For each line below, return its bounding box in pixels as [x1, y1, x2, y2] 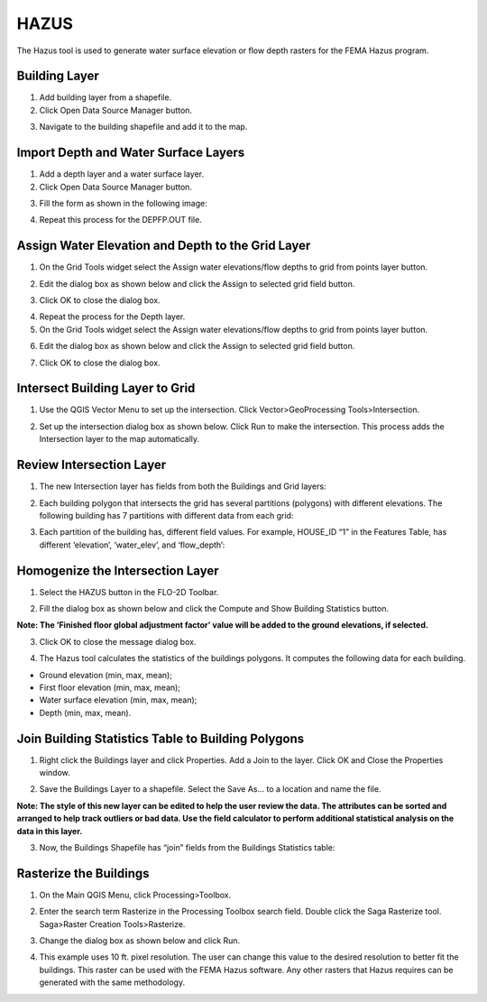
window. [39, 768, 71, 778]
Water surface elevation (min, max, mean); [39, 694, 198, 705]
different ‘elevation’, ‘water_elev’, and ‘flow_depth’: [39, 539, 225, 550]
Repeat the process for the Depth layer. [39, 311, 186, 322]
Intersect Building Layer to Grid [16, 381, 196, 396]
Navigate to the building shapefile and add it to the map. [39, 122, 248, 133]
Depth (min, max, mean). [39, 707, 132, 718]
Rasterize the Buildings [16, 866, 150, 881]
